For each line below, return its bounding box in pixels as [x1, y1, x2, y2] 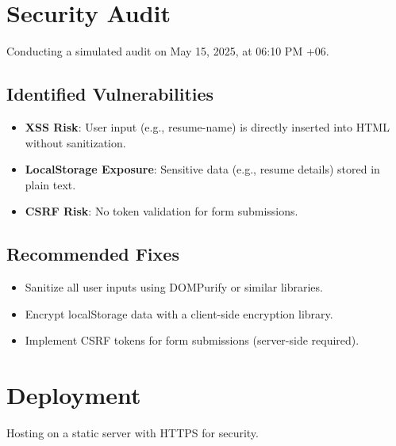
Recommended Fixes [6, 242, 179, 266]
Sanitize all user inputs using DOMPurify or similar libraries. [25, 279, 323, 295]
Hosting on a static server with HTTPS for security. [6, 425, 259, 440]
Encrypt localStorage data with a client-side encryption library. [25, 305, 333, 322]
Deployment [6, 379, 141, 411]
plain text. [25, 176, 76, 193]
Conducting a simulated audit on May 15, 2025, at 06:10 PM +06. [6, 43, 329, 59]
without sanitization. [25, 134, 126, 151]
